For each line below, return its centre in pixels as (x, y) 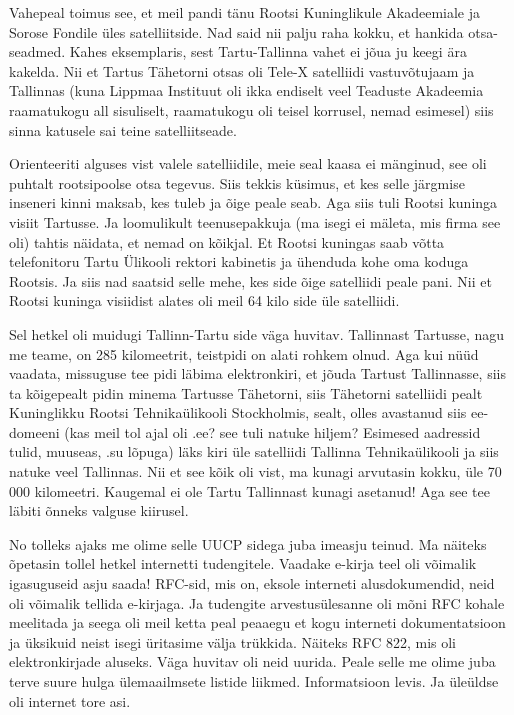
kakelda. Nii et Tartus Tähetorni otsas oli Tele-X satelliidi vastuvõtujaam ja (242, 70)
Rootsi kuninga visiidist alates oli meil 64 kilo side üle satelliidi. (204, 300)
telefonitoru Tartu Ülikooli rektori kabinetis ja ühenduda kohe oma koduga (239, 261)
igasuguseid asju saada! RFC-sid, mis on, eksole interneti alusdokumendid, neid (252, 583)
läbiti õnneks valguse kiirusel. (99, 510)
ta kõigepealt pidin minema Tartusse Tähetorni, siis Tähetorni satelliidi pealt (246, 392)
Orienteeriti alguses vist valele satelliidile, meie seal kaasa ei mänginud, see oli (248, 163)
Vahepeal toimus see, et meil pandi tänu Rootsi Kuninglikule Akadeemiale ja (244, 12)
